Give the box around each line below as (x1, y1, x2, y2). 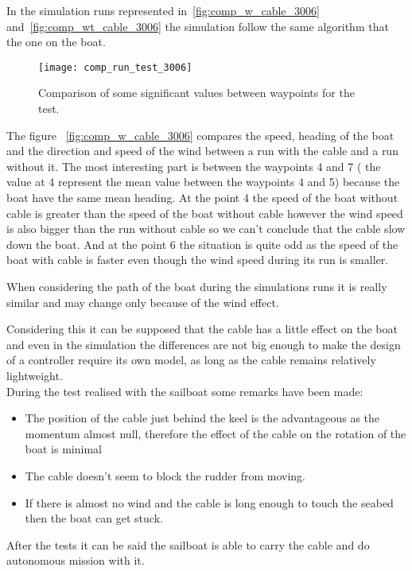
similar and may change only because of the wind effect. (6, 293, 279, 310)
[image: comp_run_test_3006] (38, 61, 192, 73)
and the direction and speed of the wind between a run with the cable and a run (6, 142, 398, 159)
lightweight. (6, 367, 63, 383)
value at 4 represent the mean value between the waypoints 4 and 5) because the (6, 173, 400, 190)
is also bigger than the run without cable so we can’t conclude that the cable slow (6, 220, 406, 237)
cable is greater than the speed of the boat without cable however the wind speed (6, 204, 403, 221)
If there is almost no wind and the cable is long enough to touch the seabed (25, 494, 394, 511)
